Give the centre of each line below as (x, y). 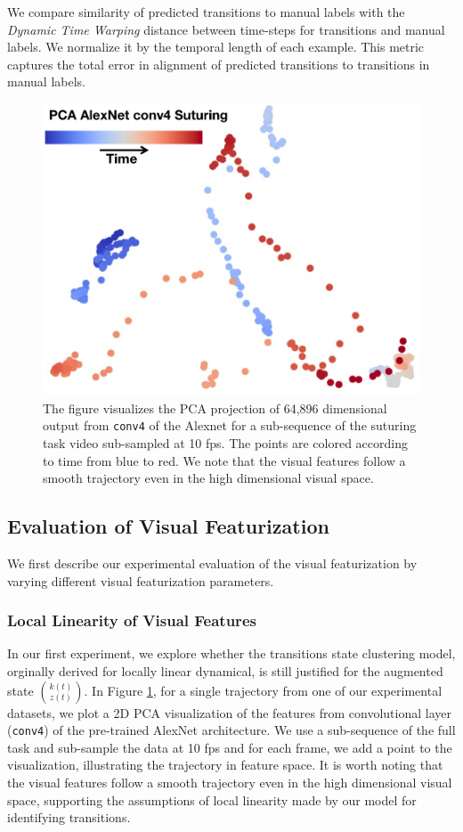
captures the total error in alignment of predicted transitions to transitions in (219, 64)
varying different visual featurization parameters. (141, 580)
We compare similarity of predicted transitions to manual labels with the (206, 12)
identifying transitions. (69, 817)
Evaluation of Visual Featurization (168, 526)
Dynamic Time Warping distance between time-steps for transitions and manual (226, 29)
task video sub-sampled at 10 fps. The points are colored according (225, 442)
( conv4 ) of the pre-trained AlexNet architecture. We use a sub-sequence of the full (231, 730)
